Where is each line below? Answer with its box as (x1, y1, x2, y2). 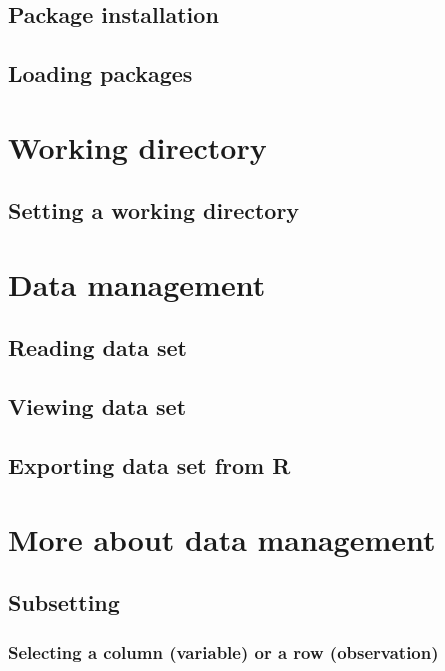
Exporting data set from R (8, 450, 291, 481)
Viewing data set (8, 391, 187, 422)
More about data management (8, 518, 436, 559)
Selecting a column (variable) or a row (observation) (8, 639, 439, 664)
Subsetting (8, 587, 120, 618)
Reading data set (8, 332, 187, 363)
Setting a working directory (8, 195, 300, 226)
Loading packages (8, 58, 193, 89)
